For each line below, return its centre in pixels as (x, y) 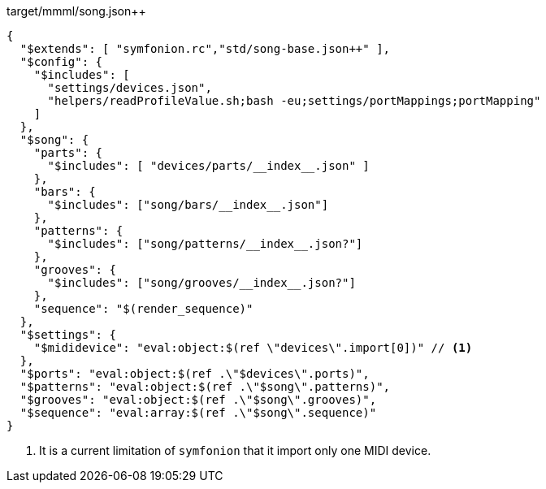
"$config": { (61, 62)
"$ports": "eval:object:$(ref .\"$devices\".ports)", (195, 374)
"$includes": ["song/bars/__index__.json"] (188, 205)
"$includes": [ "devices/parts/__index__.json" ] (208, 166)
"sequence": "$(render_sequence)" (143, 309)
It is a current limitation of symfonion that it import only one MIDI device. (235, 450)
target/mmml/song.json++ (76, 11)
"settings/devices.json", (130, 88)
